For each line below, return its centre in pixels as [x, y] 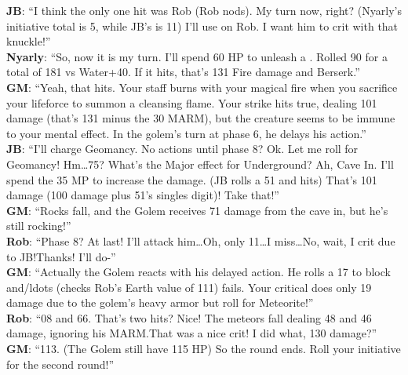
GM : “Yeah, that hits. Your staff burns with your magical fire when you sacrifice [202, 87]
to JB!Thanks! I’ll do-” [61, 256]
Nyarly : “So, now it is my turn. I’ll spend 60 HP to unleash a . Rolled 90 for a [197, 56]
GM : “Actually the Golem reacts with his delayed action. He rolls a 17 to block [199, 272]
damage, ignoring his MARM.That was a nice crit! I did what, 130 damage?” [192, 333]
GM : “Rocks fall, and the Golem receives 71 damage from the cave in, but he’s [197, 210]
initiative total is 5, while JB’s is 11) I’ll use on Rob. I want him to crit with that [202, 25]
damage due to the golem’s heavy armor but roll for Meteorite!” [160, 302]
